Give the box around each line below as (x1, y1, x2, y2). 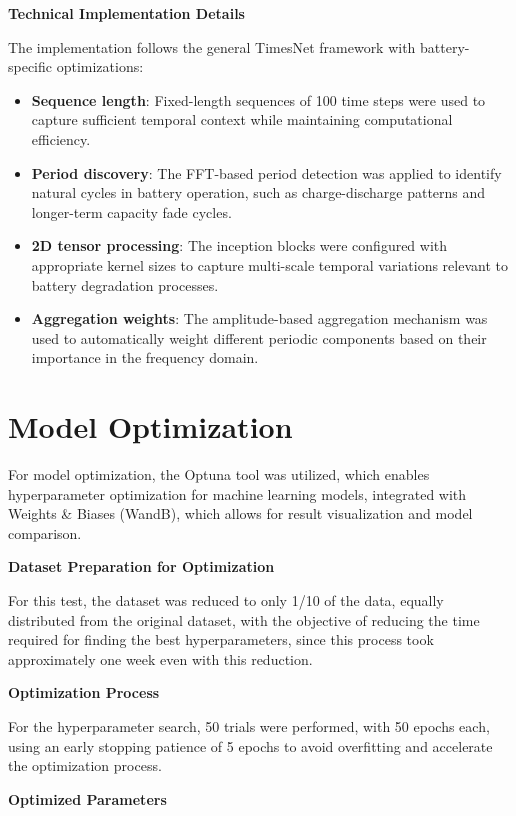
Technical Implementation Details (8, 3, 245, 23)
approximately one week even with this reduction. (8, 648, 313, 669)
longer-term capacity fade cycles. (31, 201, 232, 222)
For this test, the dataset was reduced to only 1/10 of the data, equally (8, 590, 444, 610)
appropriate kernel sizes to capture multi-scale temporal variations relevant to (31, 254, 508, 275)
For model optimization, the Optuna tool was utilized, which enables (8, 464, 430, 485)
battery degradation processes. (31, 274, 219, 295)
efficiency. (31, 128, 91, 149)
